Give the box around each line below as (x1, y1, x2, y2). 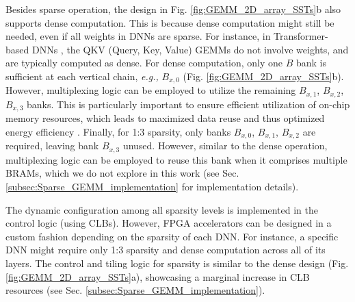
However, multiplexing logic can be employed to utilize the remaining (5, 83, 296, 97)
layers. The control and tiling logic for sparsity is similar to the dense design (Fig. (5, 255, 349, 270)
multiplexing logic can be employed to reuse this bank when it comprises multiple (5, 152, 347, 166)
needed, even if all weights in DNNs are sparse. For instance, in (5, 29, 271, 43)
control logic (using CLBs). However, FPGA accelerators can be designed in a (5, 216, 332, 230)
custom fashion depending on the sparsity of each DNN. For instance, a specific (5, 229, 339, 243)
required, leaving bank (5, 138, 99, 153)
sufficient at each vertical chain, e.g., (5, 68, 159, 83)
